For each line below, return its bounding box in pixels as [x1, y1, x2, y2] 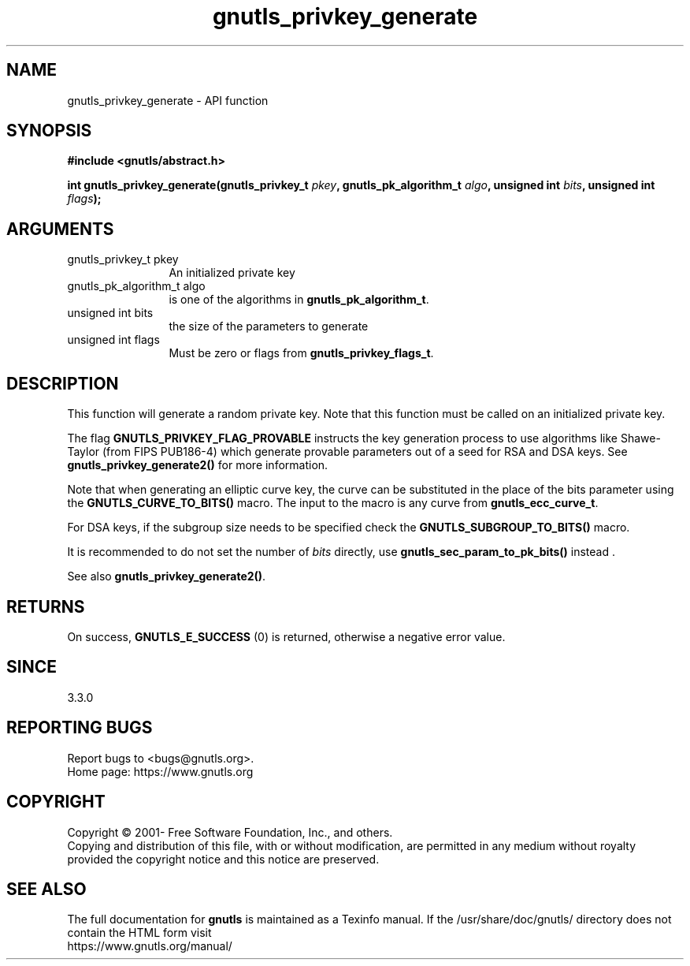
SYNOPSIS [6, 121, 92, 141]
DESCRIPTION [6, 373, 119, 393]
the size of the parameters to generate [169, 319, 369, 334]
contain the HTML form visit [67, 926, 212, 940]
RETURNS [6, 596, 85, 617]
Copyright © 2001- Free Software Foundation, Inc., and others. [67, 825, 393, 839]
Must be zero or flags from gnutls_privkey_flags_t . [169, 346, 434, 360]
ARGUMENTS [6, 218, 114, 239]
